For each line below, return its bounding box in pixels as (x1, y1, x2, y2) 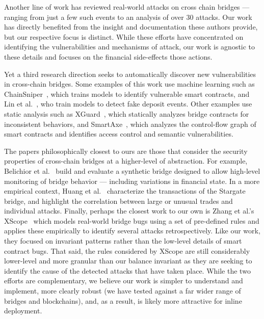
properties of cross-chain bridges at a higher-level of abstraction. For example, (4, 155, 248, 166)
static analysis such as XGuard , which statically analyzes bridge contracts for (4, 108, 249, 119)
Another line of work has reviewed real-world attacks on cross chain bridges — (4, 2, 250, 12)
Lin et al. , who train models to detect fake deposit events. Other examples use (4, 98, 252, 109)
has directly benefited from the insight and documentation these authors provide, (4, 21, 258, 32)
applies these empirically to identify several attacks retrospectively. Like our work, (4, 225, 260, 236)
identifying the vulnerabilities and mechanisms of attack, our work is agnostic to (4, 41, 255, 52)
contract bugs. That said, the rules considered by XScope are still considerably (4, 245, 250, 256)
